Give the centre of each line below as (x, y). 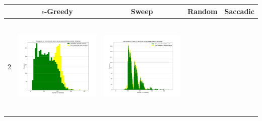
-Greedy (58, 11)
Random (203, 11)
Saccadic (239, 11)
